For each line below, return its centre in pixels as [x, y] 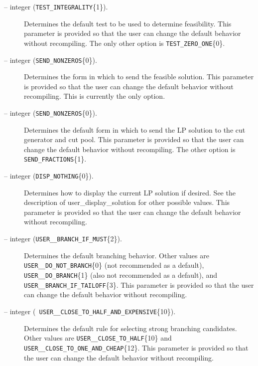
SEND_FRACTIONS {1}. [55, 159]
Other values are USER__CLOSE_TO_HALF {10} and [98, 338]
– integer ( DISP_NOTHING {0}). [49, 176]
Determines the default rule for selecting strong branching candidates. [130, 328]
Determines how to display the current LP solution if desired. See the [130, 192]
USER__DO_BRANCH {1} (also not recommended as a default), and [121, 275]
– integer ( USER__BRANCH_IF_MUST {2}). [63, 239]
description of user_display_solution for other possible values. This [127, 202]
